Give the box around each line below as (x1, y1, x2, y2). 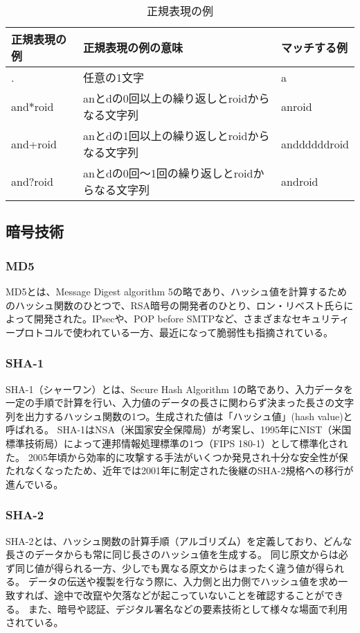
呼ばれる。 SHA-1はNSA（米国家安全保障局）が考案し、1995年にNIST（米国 (6, 422, 352, 437)
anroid (281, 98, 312, 114)
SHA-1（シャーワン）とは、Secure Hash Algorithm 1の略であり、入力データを (6, 381, 353, 396)
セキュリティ (291, 311, 350, 326)
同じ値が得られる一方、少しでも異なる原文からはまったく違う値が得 (15, 560, 325, 575)
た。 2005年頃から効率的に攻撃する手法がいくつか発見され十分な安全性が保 (6, 449, 348, 464)
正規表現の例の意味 (83, 40, 183, 55)
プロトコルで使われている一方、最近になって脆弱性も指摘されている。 (15, 324, 333, 339)
